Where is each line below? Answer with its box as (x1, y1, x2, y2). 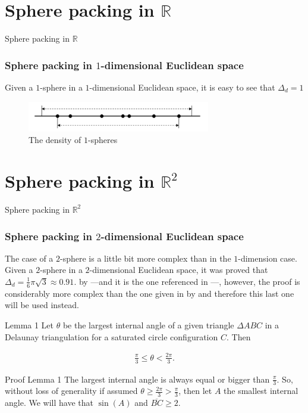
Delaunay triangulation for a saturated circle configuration (5, 330, 218, 343)
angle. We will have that (5, 396, 93, 409)
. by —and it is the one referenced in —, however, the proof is (74, 275, 300, 287)
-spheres (88, 133, 118, 146)
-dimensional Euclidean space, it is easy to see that (89, 80, 275, 93)
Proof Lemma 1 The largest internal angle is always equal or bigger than (5, 372, 270, 385)
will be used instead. (5, 299, 79, 311)
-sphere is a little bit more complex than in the (60, 251, 231, 264)
